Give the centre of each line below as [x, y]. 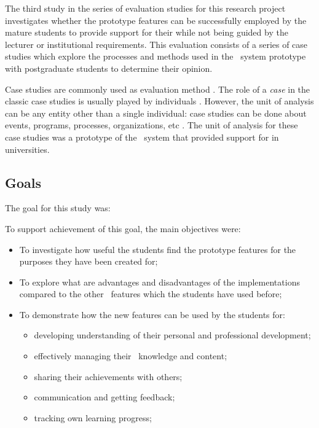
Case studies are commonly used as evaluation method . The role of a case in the [158, 89]
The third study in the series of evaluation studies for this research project [145, 8]
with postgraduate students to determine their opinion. [109, 68]
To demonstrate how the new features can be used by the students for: [152, 314]
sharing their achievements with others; [108, 376]
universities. [27, 149]
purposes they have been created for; [89, 261]
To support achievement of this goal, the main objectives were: [123, 228]
